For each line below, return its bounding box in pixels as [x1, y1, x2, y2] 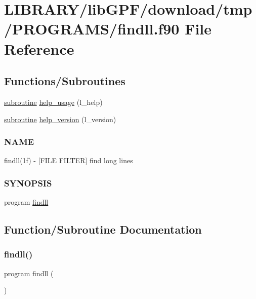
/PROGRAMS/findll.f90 [4, 18, 180, 39]
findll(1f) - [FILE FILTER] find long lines [4, 155, 133, 166]
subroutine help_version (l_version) [4, 114, 116, 124]
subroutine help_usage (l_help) [4, 96, 103, 107]
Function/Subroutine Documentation [4, 221, 202, 237]
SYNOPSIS [4, 176, 52, 189]
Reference [4, 38, 74, 59]
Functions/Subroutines [4, 73, 125, 89]
